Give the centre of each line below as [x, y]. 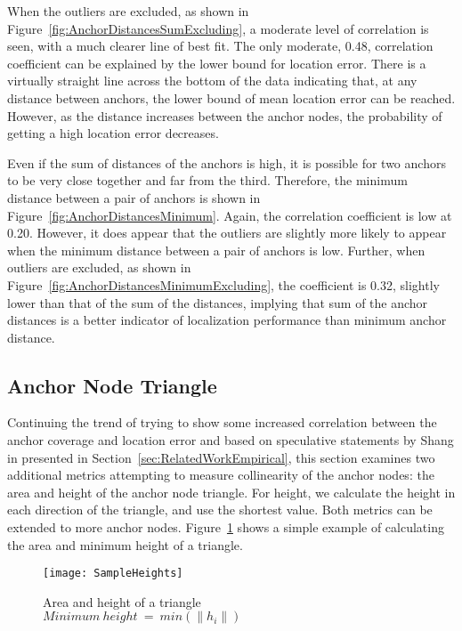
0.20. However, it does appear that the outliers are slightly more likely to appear [227, 233]
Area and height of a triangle [122, 601]
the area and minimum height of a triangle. [125, 544]
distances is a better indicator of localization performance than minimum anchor [227, 320]
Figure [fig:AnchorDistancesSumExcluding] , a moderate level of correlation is [218, 28]
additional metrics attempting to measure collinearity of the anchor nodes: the [221, 475]
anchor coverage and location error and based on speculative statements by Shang [231, 440]
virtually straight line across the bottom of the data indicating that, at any [212, 81]
